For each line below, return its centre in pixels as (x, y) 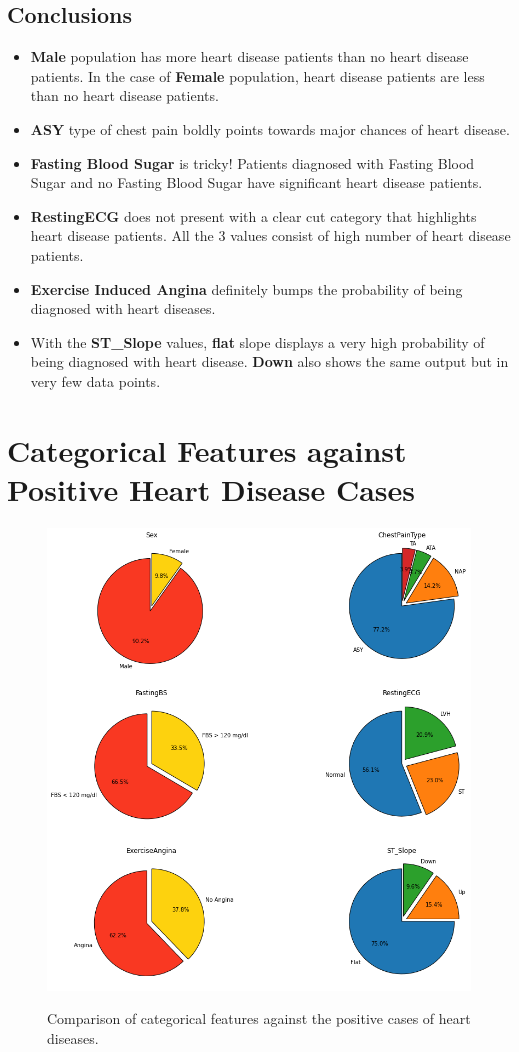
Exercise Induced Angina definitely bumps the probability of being (246, 288)
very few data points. (95, 380)
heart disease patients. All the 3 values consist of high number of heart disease (270, 235)
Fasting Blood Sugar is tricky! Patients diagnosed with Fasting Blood (252, 162)
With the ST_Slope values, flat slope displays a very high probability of (257, 341)
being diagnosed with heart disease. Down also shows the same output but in (269, 361)
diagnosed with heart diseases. (123, 308)
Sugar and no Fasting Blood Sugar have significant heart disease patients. (256, 182)
